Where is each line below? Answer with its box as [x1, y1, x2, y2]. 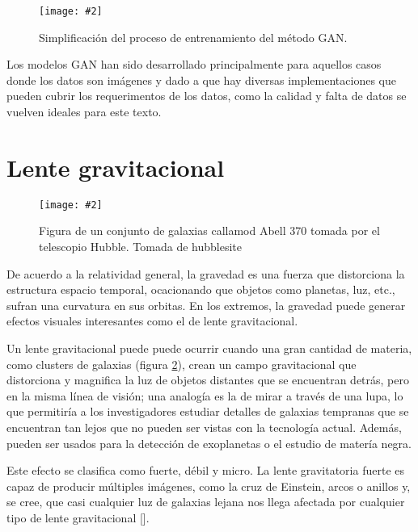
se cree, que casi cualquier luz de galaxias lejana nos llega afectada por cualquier [6, 493, 405, 510]
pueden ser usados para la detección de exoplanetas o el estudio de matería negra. [6, 434, 412, 451]
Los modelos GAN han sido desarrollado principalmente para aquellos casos [6, 56, 382, 73]
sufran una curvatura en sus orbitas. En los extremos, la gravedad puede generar [6, 296, 406, 313]
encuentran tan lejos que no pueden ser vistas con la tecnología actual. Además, [6, 418, 402, 435]
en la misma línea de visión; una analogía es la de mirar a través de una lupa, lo [6, 387, 403, 404]
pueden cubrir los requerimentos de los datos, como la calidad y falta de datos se [6, 87, 407, 104]
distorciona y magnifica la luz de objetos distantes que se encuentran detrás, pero [6, 371, 409, 388]
